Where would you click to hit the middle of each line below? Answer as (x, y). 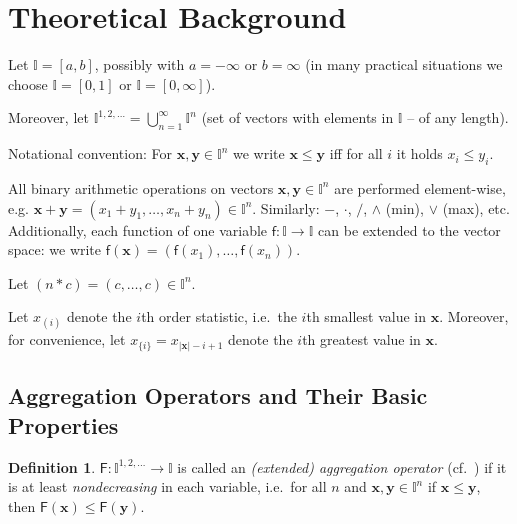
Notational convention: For (90, 153)
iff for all (356, 153)
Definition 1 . (52, 466)
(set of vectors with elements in (297, 117)
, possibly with (139, 64)
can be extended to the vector (409, 229)
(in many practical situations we (404, 64)
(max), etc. (476, 207)
